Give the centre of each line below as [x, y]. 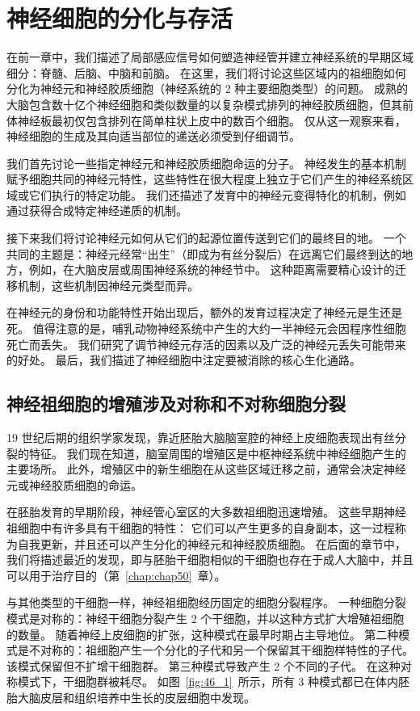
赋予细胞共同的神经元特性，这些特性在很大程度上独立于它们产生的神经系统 [204, 179]
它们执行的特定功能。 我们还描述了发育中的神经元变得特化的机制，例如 [217, 194]
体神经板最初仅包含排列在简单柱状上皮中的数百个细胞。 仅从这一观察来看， [206, 120]
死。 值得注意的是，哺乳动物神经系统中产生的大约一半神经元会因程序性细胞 [206, 328]
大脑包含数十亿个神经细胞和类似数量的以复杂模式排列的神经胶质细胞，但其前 [210, 104]
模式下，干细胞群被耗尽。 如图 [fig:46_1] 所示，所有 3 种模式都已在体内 [208, 682]
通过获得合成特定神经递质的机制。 [97, 210]
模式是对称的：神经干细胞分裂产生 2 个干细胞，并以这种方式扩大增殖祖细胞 [206, 618]
